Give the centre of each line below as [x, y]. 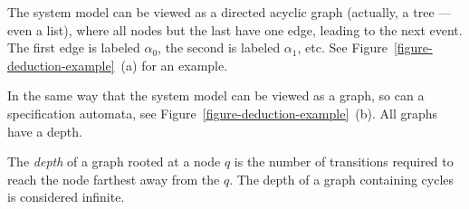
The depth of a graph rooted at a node [114, 161]
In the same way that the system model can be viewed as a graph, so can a [216, 95]
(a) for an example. [174, 65]
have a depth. [45, 131]
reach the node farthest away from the [114, 179]
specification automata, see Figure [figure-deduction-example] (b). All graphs [223, 113]
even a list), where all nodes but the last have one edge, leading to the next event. [235, 29]
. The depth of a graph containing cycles [342, 179]
